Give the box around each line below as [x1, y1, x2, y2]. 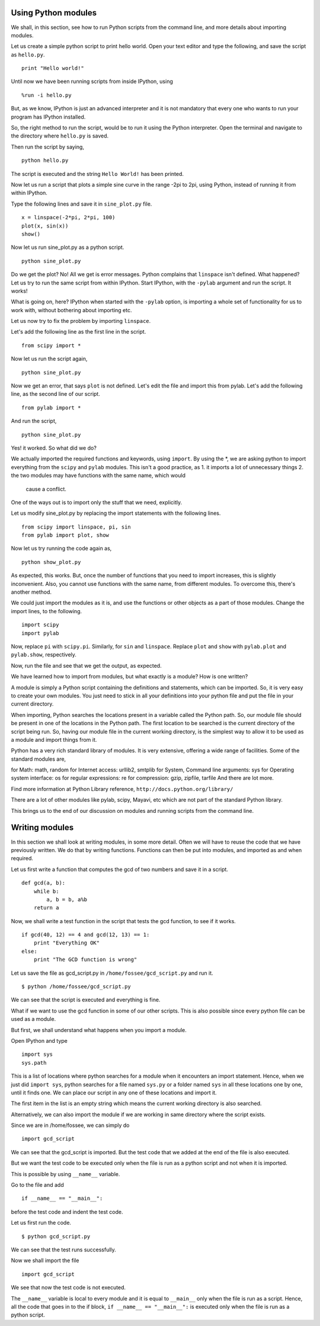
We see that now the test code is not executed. [11, 1284, 126, 1291]
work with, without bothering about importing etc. [11, 306, 132, 313]
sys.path [21, 1059, 47, 1066]
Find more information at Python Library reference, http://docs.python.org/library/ [11, 785, 233, 792]
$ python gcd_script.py [21, 1233, 91, 1239]
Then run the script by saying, [11, 143, 84, 150]
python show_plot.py [21, 559, 81, 565]
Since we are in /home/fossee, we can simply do [11, 1122, 130, 1129]
